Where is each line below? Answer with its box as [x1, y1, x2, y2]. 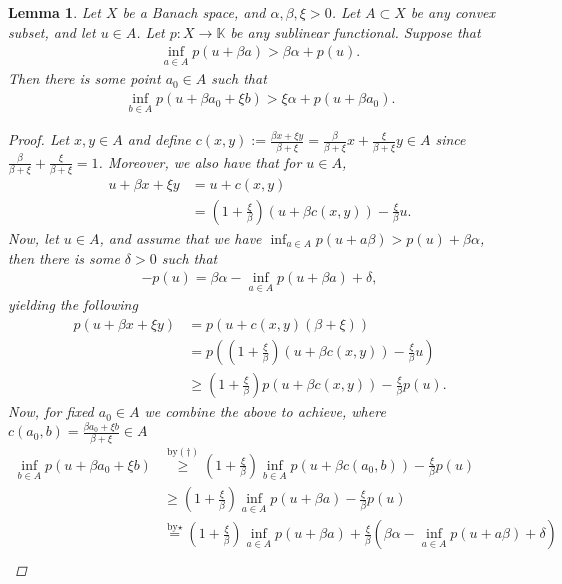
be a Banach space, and [122, 2, 266, 22]
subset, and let [8, 21, 96, 42]
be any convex [410, 2, 496, 22]
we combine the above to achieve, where [144, 401, 386, 422]
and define [127, 129, 191, 150]
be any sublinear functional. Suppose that [230, 21, 481, 42]
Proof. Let [8, 129, 70, 150]
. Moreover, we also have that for [98, 151, 302, 172]
